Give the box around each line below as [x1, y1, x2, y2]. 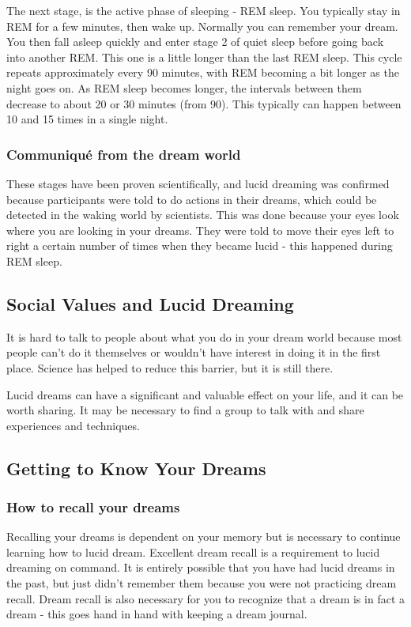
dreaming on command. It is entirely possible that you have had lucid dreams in [6, 559, 395, 576]
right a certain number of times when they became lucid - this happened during [6, 237, 393, 254]
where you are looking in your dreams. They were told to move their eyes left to [6, 221, 394, 238]
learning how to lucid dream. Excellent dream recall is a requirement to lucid [6, 543, 380, 560]
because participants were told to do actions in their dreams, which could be [6, 191, 377, 207]
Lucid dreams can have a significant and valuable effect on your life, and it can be [6, 386, 404, 402]
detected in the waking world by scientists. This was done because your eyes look [6, 206, 399, 223]
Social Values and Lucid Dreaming [6, 291, 294, 315]
